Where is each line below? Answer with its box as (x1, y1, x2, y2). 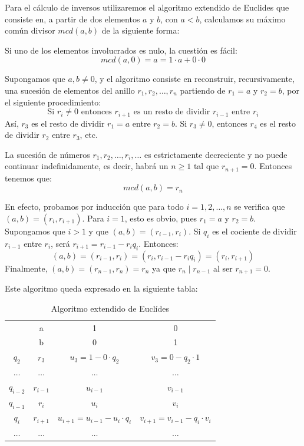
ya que (151, 262, 176, 274)
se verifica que (234, 200, 285, 213)
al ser (213, 262, 233, 274)
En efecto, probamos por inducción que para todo (5, 200, 184, 213)
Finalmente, (5, 262, 48, 274)
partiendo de (180, 84, 226, 96)
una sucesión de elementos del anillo (5, 84, 135, 96)
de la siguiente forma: (101, 24, 180, 37)
